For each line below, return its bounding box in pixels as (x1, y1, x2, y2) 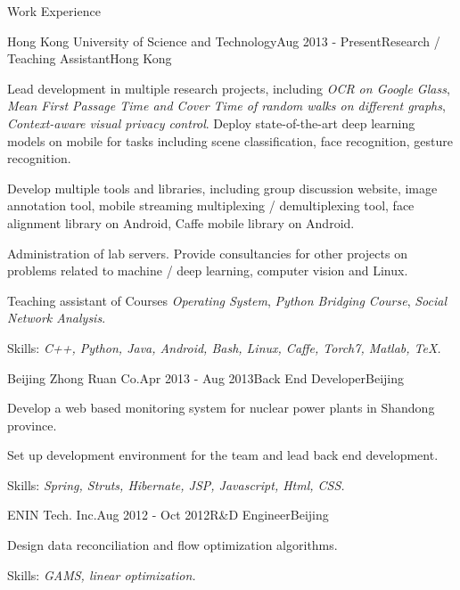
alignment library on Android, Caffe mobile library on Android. (7, 213, 355, 232)
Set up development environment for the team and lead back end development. (7, 446, 439, 464)
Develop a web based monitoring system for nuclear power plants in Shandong (7, 398, 435, 417)
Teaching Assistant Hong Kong (7, 49, 172, 68)
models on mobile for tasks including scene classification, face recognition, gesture (7, 131, 453, 150)
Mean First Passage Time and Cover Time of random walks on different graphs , (7, 96, 446, 115)
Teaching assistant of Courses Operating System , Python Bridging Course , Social (7, 291, 448, 309)
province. (7, 415, 57, 434)
